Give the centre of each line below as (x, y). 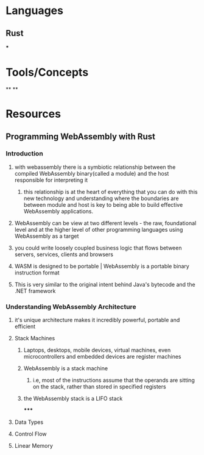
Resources (33, 114)
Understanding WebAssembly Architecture (71, 307)
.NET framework (35, 291)
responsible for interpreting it (51, 180)
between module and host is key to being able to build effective (103, 204)
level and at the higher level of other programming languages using (99, 229)
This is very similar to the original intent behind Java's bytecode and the (105, 284)
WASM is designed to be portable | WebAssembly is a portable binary (102, 266)
